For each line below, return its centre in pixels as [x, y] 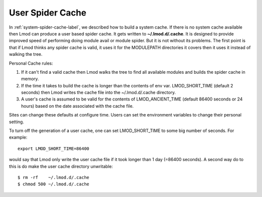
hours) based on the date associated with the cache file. [77, 106]
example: [18, 137]
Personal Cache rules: [31, 63]
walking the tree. [26, 54]
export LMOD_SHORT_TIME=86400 [54, 148]
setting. [16, 122]
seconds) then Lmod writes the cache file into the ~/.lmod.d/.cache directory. [98, 93]
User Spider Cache [48, 13]
